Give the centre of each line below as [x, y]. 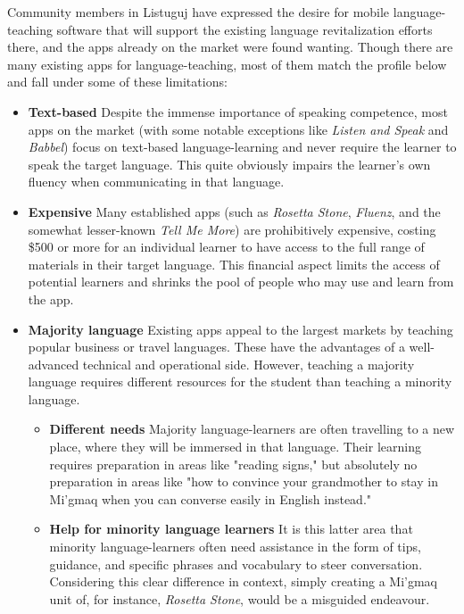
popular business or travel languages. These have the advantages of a [216, 347]
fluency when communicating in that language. [156, 182]
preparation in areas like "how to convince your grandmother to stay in [244, 481]
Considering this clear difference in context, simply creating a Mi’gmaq [243, 581]
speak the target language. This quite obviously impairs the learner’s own [229, 164]
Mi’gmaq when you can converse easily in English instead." [211, 498]
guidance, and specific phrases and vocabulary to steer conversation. [236, 564]
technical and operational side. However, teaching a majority [249, 364]
